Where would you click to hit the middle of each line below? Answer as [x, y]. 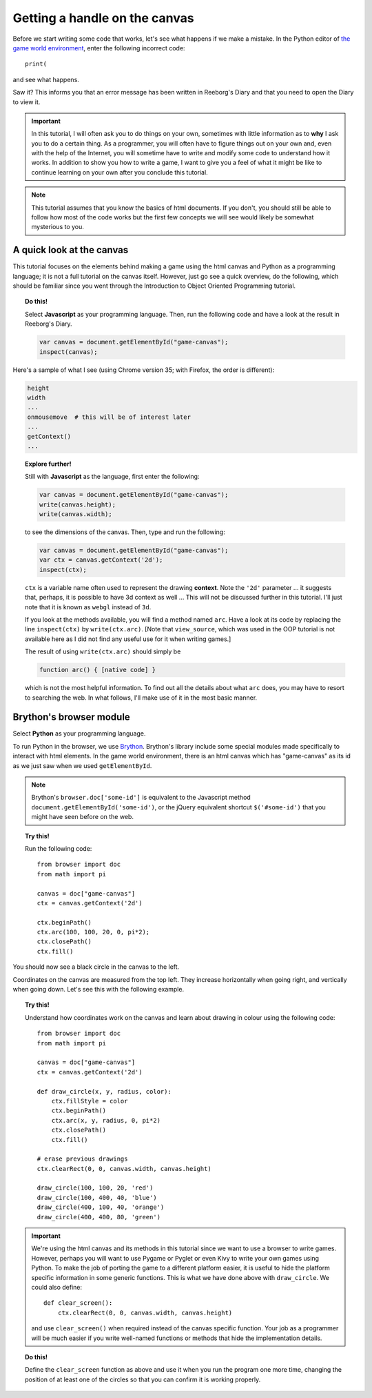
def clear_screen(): [78, 1303]
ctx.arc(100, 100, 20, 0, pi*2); [93, 932]
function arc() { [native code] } [97, 670]
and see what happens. [46, 79]
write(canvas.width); [76, 514]
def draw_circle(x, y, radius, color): [104, 1091]
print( [36, 64]
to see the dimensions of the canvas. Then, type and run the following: [125, 532]
